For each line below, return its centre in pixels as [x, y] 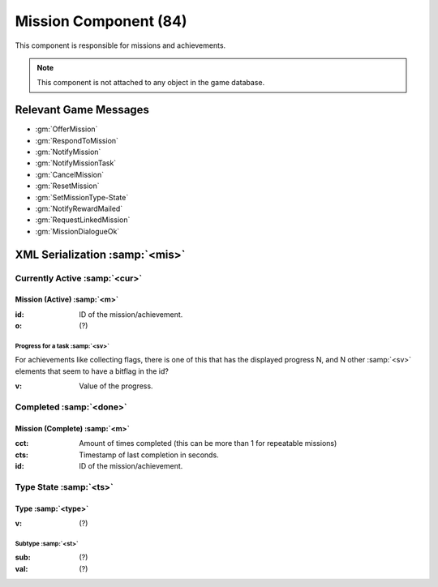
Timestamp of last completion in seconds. [149, 455]
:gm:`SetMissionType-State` [82, 197]
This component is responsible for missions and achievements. [120, 45]
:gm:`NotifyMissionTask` [76, 163]
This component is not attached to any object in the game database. [151, 83]
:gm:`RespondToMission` [77, 140]
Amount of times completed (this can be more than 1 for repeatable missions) [208, 443]
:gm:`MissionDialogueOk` [77, 231]
